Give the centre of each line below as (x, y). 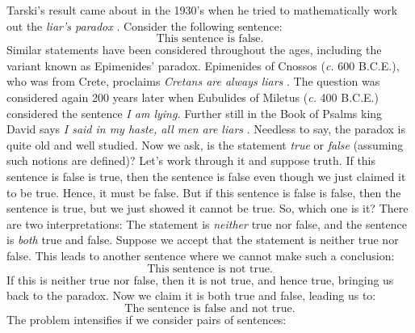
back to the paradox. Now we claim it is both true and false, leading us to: (191, 295)
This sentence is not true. (210, 269)
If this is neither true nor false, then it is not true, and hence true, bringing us (200, 279)
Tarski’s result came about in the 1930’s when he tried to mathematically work (202, 10)
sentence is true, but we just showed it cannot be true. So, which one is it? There (207, 208)
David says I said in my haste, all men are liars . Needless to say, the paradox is (206, 129)
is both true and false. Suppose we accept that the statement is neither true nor (203, 240)
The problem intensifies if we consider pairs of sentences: (147, 319)
